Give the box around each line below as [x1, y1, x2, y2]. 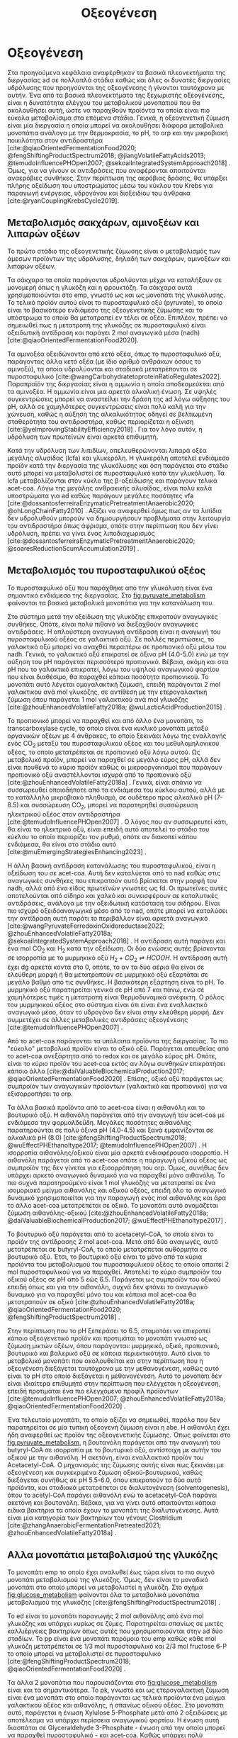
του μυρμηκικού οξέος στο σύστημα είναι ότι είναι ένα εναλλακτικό [7, 1000, 208, 1009]
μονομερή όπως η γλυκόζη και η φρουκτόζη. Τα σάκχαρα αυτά [7, 283, 193, 291]
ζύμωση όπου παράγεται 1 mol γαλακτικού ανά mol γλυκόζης [7, 695, 189, 703]
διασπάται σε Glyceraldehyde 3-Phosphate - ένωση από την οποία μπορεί [7, 1723, 225, 1732]
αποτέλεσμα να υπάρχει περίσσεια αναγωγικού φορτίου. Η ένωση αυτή [7, 1715, 220, 1724]
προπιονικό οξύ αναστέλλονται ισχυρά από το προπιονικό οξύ [7, 770, 192, 779]
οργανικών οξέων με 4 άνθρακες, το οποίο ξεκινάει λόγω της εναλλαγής [7, 731, 227, 740]
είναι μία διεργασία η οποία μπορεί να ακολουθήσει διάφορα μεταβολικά [7, 120, 225, 129]
